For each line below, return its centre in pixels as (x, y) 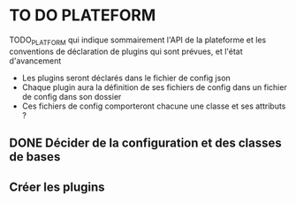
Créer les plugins (57, 187)
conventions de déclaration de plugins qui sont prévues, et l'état (126, 51)
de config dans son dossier (72, 96)
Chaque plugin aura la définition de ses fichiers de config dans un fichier (154, 87)
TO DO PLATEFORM (83, 15)
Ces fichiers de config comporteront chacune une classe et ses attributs (154, 106)
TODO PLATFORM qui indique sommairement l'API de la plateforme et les (138, 41)
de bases (35, 157)
